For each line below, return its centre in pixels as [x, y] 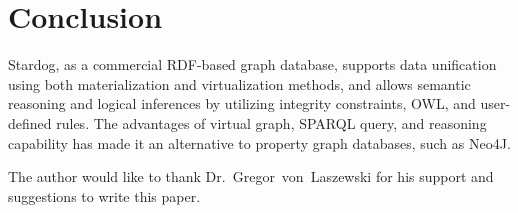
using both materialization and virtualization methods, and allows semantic [239, 83]
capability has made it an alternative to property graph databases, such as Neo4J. [259, 142]
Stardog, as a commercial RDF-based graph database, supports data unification [252, 64]
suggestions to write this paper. [104, 195]
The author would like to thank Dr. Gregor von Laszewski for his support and [251, 176]
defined [30, 122]
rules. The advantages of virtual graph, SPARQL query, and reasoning [271, 122]
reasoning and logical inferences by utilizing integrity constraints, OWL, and [242, 103]
